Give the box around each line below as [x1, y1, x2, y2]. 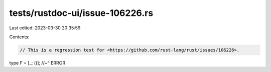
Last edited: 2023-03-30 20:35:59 [9, 25, 81, 31]
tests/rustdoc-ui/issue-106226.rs [9, 7, 154, 18]
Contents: [9, 34, 30, 40]
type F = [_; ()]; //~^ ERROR [9, 60, 65, 66]
